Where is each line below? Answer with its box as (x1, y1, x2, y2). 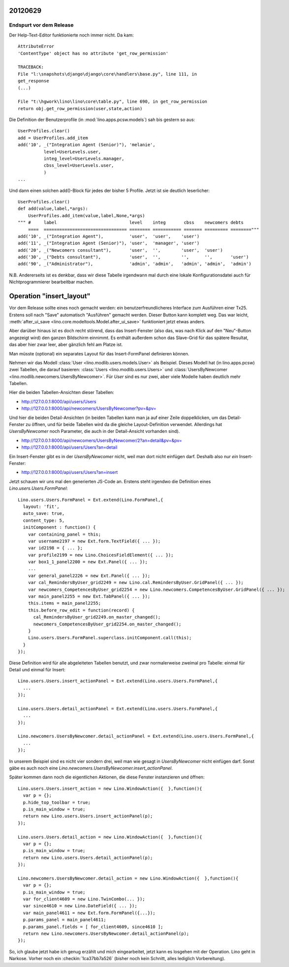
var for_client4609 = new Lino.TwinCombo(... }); (23, 896, 145, 902)
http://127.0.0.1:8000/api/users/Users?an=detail (21, 444, 118, 450)
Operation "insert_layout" (9, 292, 91, 301)
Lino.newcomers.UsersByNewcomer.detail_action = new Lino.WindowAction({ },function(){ (18, 875, 239, 881)
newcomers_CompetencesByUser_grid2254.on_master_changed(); (33, 621, 182, 627)
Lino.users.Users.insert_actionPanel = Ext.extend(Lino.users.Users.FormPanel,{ (18, 678, 218, 684)
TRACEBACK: (18, 64, 44, 70)
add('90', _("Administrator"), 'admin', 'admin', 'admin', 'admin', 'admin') (18, 261, 252, 267)
